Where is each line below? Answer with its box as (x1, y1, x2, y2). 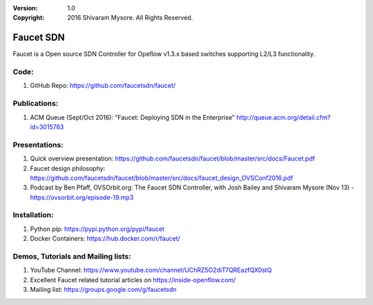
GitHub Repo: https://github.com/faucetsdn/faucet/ (30, 82, 176, 90)
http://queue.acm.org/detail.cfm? (236, 113, 331, 121)
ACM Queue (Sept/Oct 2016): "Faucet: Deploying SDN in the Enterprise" (30, 113, 235, 121)
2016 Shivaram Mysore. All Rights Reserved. (67, 14, 193, 22)
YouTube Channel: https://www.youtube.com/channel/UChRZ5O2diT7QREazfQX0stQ (30, 266, 272, 275)
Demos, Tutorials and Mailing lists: (12, 251, 131, 261)
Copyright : (12, 14, 45, 22)
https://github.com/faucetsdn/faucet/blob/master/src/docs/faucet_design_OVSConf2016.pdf (30, 174, 294, 182)
